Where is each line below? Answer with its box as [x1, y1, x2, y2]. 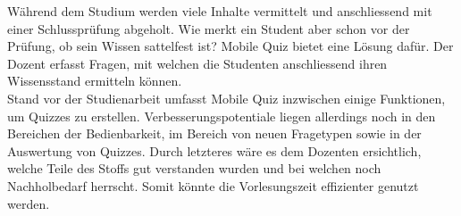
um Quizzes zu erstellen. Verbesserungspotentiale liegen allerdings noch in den [7, 106, 436, 125]
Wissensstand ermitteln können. [7, 71, 182, 90]
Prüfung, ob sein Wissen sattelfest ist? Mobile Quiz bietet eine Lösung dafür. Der [7, 37, 454, 55]
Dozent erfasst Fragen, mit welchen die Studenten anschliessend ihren [7, 54, 388, 72]
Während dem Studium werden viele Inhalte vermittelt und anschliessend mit [7, 2, 432, 20]
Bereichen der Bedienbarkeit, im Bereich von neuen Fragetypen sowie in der [7, 124, 422, 143]
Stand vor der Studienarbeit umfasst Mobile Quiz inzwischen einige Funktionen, [7, 88, 446, 107]
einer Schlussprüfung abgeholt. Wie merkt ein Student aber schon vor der [7, 19, 410, 37]
